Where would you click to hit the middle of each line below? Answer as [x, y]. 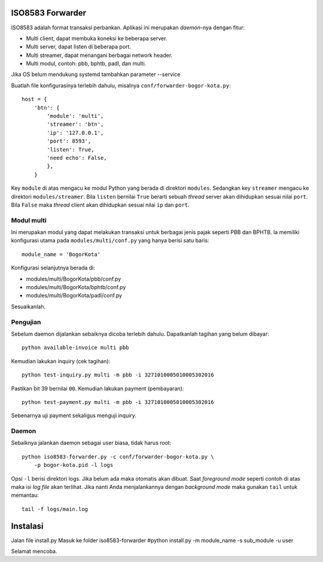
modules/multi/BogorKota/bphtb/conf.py [76, 287]
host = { [34, 99]
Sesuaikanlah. [28, 306]
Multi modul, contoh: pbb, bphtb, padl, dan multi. [86, 63]
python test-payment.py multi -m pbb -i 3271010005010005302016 [118, 402]
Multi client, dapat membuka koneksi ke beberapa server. [97, 38]
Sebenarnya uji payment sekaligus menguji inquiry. [74, 415]
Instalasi [28, 526]
